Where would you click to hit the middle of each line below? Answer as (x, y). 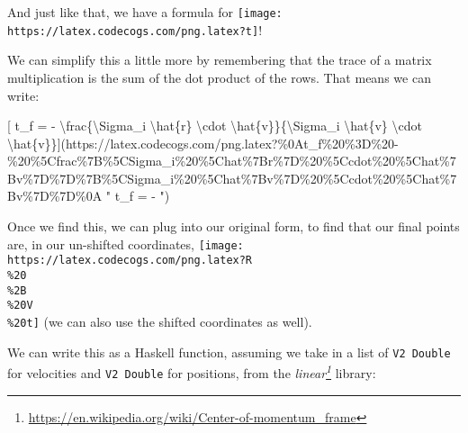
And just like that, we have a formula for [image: (145, 12)
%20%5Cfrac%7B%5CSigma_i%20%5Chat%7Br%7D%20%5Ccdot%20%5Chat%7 (232, 161)
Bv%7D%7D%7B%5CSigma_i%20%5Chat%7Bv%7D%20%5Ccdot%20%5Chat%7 (232, 178)
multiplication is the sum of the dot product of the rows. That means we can (219, 77)
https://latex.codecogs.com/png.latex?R (130, 261)
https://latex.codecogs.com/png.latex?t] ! (135, 29)
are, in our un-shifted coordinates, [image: (126, 244)
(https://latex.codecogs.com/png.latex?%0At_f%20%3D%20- (229, 143)
